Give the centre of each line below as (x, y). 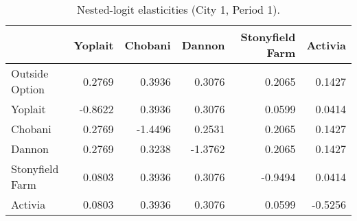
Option (28, 89)
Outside (30, 73)
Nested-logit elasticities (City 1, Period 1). (178, 9)
